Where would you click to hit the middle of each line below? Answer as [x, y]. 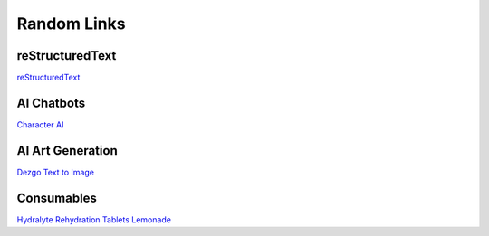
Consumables [57, 198]
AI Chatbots [51, 103]
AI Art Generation [67, 151]
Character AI [40, 124]
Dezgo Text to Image [56, 172]
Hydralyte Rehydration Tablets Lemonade [94, 219]
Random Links [71, 24]
